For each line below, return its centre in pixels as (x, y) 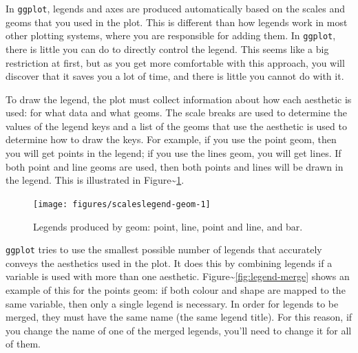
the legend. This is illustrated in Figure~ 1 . (95, 180)
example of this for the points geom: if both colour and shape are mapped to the (176, 289)
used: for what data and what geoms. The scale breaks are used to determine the (176, 113)
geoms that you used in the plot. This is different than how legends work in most (177, 22)
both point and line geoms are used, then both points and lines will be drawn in (175, 166)
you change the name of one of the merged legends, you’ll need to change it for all (179, 330)
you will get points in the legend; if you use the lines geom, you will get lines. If (173, 153)
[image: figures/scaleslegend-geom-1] (122, 204)
